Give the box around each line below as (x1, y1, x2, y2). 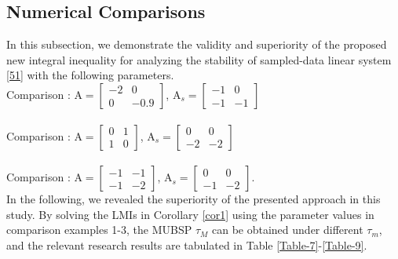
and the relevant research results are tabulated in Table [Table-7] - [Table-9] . (6, 236, 367, 253)
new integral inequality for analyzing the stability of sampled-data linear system (6, 51, 392, 67)
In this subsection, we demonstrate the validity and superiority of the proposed (6, 36, 387, 53)
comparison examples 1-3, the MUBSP (6, 221, 192, 238)
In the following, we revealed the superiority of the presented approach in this (6, 191, 381, 207)
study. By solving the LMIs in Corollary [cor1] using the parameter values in (6, 206, 374, 222)
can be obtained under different (211, 221, 363, 238)
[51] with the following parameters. (6, 67, 174, 83)
